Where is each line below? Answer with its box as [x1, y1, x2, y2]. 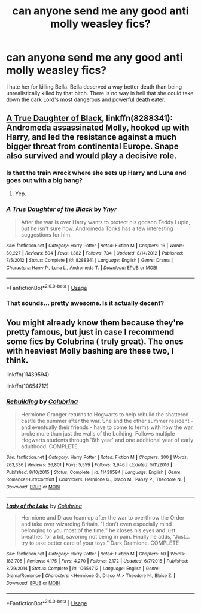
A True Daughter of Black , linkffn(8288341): [6, 113, 173, 123]
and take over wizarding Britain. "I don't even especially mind [20, 520, 172, 527]
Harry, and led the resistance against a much [6, 132, 177, 142]
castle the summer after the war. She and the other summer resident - [20, 418, 193, 425]
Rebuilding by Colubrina [6, 397, 78, 406]
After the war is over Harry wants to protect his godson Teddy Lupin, [20, 218, 190, 225]
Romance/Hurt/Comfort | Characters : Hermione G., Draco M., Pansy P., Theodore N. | [6, 476, 185, 483]
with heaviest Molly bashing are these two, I [6, 346, 174, 356]
